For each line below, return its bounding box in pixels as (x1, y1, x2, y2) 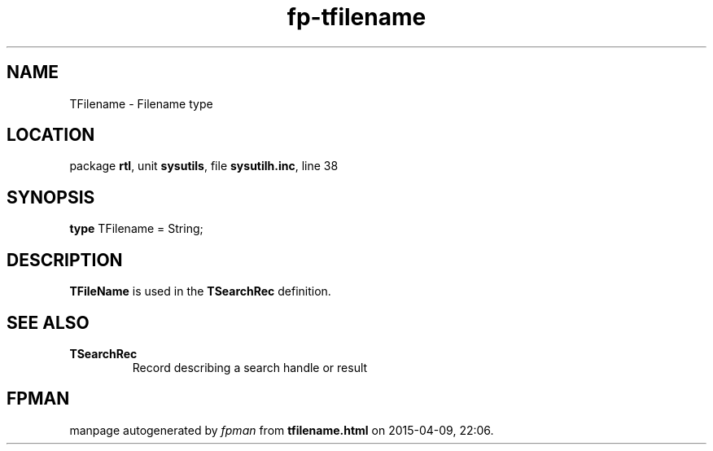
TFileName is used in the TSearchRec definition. (69, 284, 331, 299)
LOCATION (7, 125, 95, 146)
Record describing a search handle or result (132, 360, 368, 374)
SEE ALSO (7, 312, 90, 333)
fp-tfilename (287, 3, 426, 31)
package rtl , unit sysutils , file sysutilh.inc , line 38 (69, 159, 339, 173)
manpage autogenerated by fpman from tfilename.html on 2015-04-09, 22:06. (69, 423, 494, 437)
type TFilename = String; (69, 221, 203, 236)
